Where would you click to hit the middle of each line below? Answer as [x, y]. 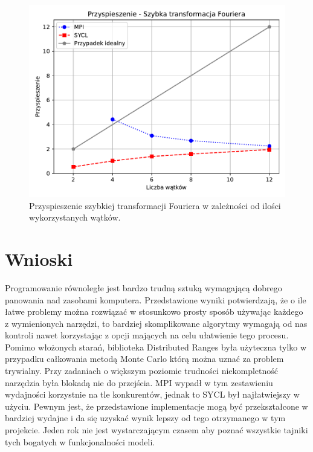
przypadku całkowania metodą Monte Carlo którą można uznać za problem [144, 359]
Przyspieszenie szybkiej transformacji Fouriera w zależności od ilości [155, 205]
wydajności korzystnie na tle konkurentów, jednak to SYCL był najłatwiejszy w [152, 394]
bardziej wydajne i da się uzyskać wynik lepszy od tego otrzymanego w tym [145, 418]
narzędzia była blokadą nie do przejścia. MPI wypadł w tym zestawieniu [139, 382]
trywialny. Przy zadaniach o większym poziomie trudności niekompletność [142, 371]
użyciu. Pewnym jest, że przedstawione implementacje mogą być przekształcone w [156, 406]
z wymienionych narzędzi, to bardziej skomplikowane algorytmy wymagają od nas [156, 323]
